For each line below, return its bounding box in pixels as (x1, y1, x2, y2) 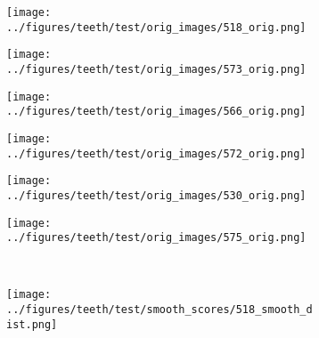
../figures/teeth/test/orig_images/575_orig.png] (6, 231, 307, 245)
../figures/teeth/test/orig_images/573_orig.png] (6, 62, 307, 76)
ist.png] (6, 318, 58, 331)
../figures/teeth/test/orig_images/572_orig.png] (6, 147, 307, 160)
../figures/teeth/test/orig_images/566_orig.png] (6, 105, 307, 118)
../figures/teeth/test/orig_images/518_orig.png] (6, 20, 307, 34)
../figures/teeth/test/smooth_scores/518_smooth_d (6, 303, 313, 317)
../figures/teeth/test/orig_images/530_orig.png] (6, 189, 307, 202)
